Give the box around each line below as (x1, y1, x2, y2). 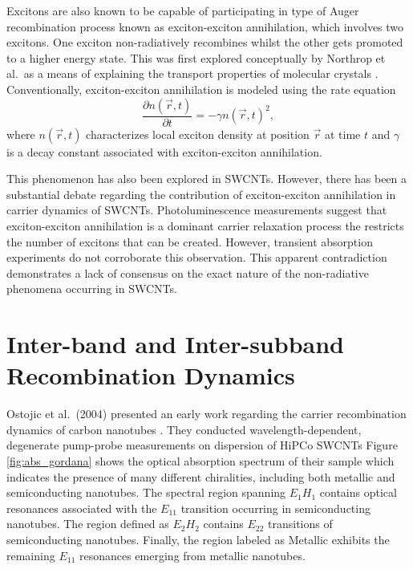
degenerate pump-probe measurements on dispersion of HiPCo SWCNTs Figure (6, 437, 398, 453)
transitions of (268, 515, 333, 532)
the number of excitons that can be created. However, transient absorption (6, 233, 373, 250)
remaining (6, 547, 55, 563)
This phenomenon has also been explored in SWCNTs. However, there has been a (6, 170, 407, 187)
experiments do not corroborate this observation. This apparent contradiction (6, 249, 387, 266)
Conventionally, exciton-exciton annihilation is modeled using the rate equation (6, 80, 396, 97)
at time (324, 125, 361, 142)
